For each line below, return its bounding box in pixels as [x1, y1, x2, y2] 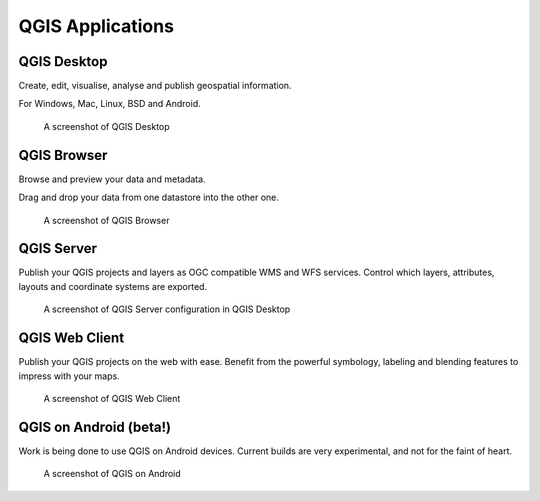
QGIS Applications [18, 15, 175, 37]
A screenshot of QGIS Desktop [43, 120, 170, 132]
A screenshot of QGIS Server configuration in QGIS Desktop [43, 303, 291, 315]
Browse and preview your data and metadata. [18, 173, 206, 185]
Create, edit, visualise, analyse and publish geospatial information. [18, 80, 292, 92]
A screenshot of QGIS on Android [43, 468, 182, 480]
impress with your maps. [18, 370, 120, 382]
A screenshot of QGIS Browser [43, 214, 170, 226]
